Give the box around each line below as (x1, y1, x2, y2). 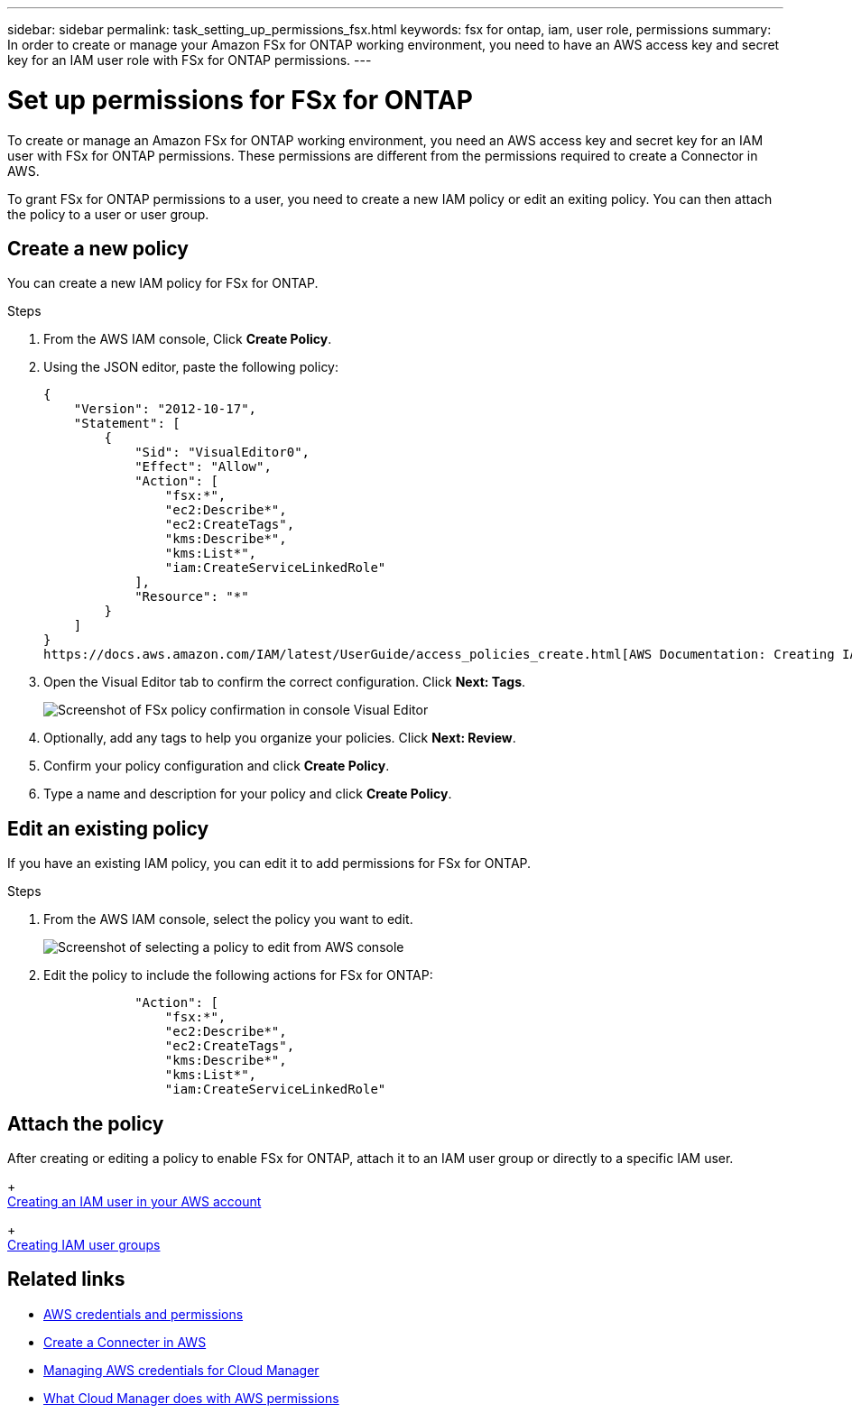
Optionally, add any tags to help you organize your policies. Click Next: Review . (43, 730, 516, 746)
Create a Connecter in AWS (43, 1334, 207, 1350)
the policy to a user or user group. (7, 206, 209, 222)
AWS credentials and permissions (43, 1306, 244, 1322)
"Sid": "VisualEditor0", (134, 445, 310, 460)
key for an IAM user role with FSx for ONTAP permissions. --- (7, 52, 372, 68)
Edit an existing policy (7, 817, 209, 840)
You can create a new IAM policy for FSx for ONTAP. (7, 275, 319, 291)
